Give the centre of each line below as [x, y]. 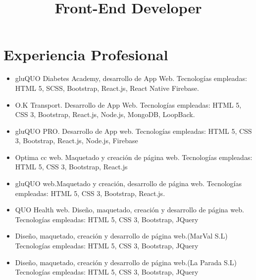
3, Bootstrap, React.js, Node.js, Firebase [77, 140]
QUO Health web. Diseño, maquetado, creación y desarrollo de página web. [129, 210]
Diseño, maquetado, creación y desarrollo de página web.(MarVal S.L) [121, 236]
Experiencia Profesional [86, 55]
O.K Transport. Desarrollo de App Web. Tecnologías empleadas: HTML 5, [128, 104]
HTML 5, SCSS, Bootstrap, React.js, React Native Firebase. [107, 88]
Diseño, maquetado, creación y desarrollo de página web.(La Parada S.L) [126, 262]
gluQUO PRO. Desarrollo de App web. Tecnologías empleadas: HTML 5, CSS [133, 131]
